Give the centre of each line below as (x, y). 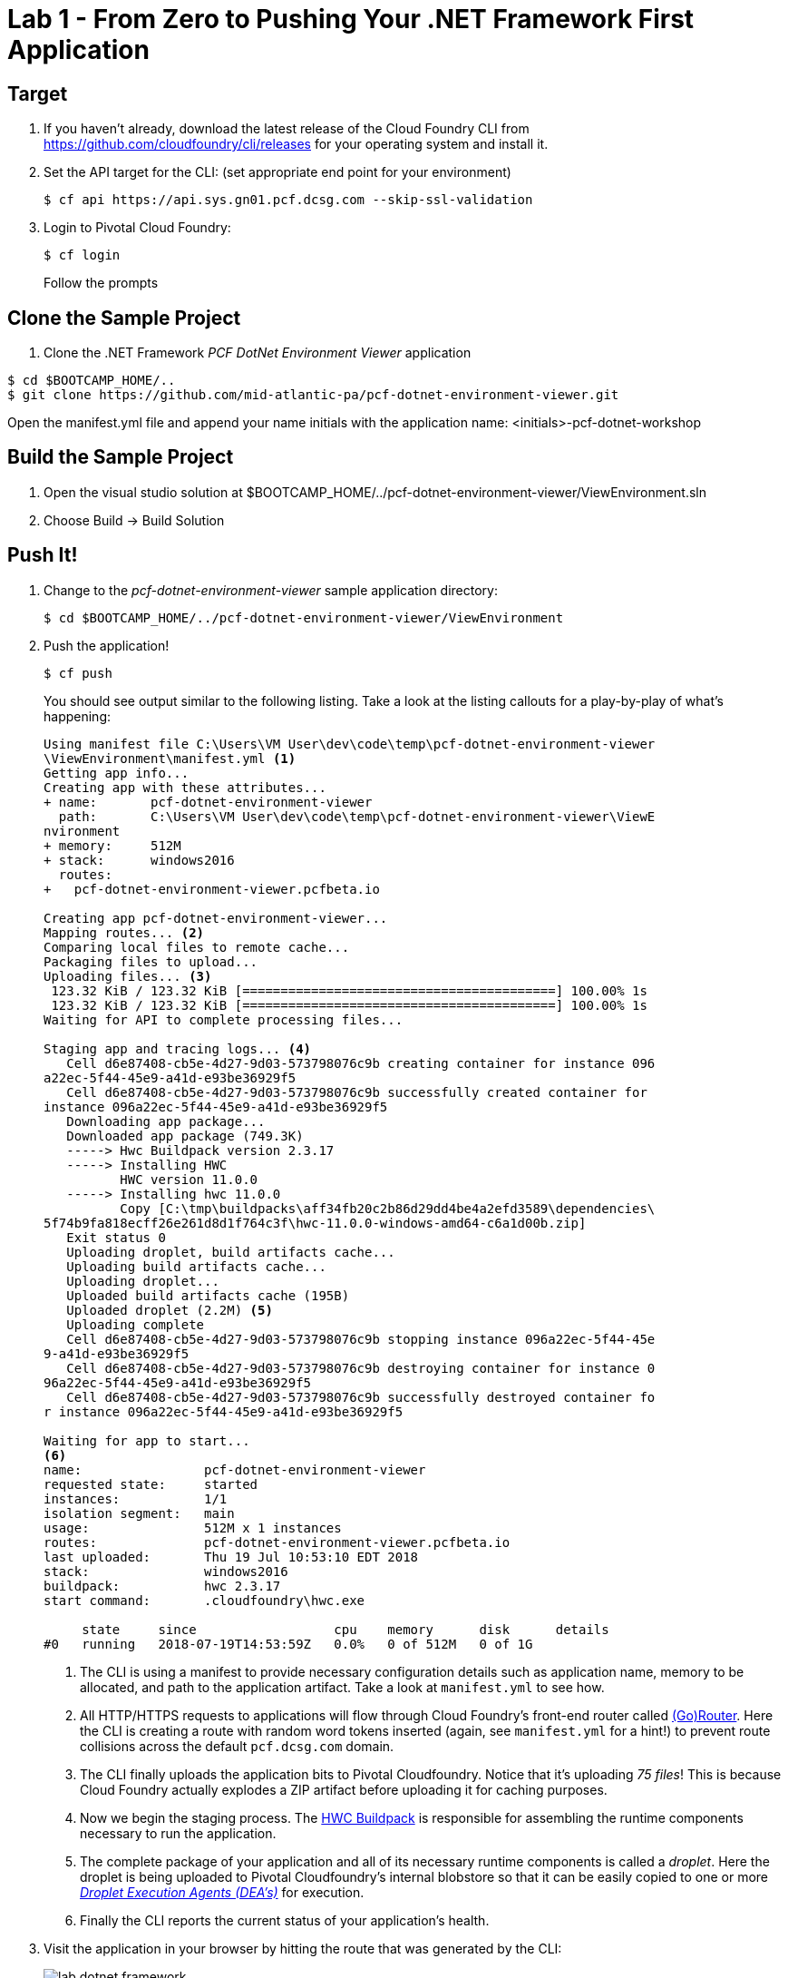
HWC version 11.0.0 (189, 1179)
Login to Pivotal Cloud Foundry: (137, 228)
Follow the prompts (101, 283)
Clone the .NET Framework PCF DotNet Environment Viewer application (258, 353)
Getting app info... (117, 773)
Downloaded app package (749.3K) (185, 1136)
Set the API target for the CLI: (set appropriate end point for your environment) (277, 172)
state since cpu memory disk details (345, 1629)
